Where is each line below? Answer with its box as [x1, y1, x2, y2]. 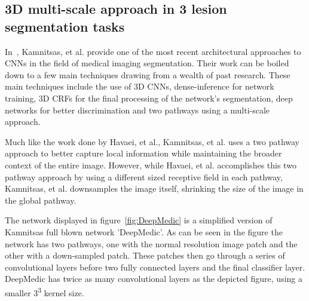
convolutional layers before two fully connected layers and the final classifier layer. [5, 260, 305, 273]
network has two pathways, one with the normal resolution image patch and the [5, 237, 298, 250]
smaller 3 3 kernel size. [5, 284, 84, 299]
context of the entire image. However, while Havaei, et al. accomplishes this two [5, 158, 296, 171]
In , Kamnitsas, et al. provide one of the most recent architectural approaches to [5, 45, 301, 57]
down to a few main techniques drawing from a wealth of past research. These [5, 68, 290, 81]
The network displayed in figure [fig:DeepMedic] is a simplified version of [5, 214, 273, 226]
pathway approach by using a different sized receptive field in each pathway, [5, 170, 283, 183]
